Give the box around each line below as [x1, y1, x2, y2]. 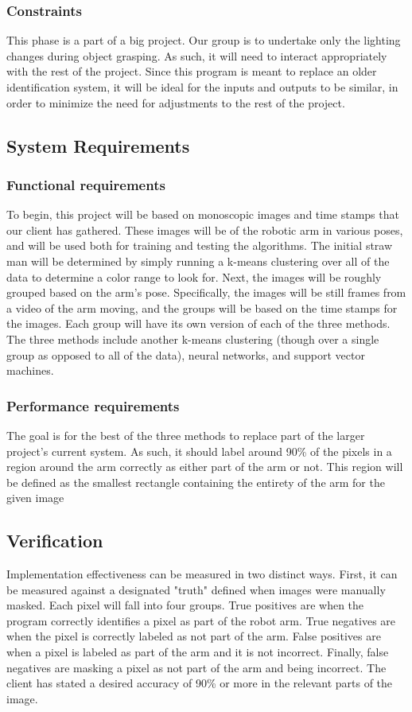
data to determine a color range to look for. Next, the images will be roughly [6, 268, 382, 285]
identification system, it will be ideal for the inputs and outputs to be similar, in [6, 79, 398, 95]
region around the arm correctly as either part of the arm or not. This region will [6, 458, 403, 475]
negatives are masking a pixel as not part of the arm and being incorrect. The [6, 659, 387, 675]
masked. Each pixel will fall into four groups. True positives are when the [6, 597, 364, 613]
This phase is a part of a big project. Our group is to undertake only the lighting [6, 32, 401, 49]
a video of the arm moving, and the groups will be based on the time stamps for [6, 299, 398, 316]
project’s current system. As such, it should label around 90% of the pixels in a [6, 442, 392, 459]
